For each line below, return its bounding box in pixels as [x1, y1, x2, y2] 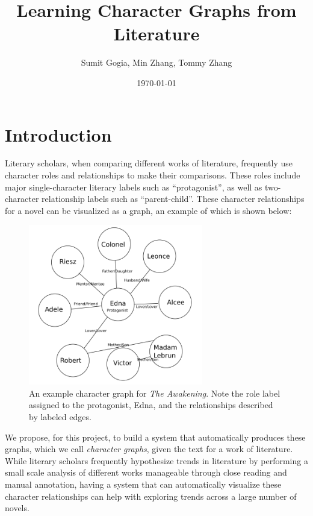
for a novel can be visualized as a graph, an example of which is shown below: [5, 204, 292, 216]
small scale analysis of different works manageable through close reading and [5, 466, 287, 479]
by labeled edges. [29, 410, 91, 423]
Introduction [5, 122, 112, 146]
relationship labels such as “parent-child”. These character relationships [42, 192, 305, 205]
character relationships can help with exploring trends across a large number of [5, 489, 297, 502]
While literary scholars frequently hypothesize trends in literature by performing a [5, 454, 308, 467]
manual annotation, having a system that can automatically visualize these [5, 477, 282, 490]
